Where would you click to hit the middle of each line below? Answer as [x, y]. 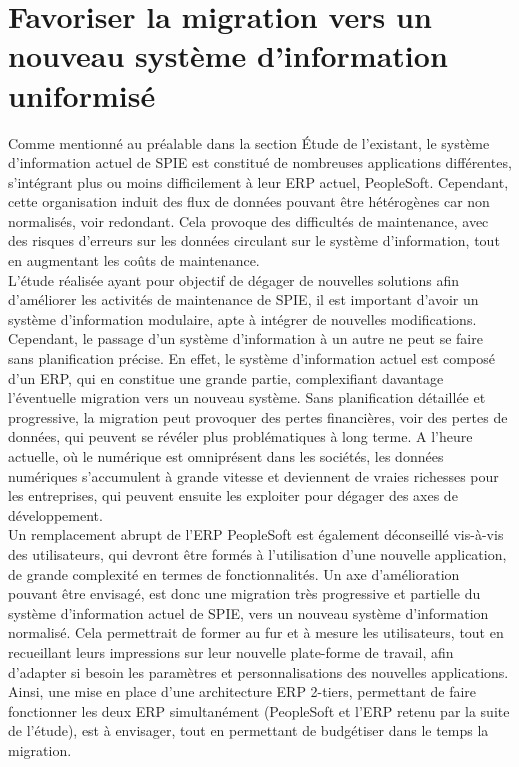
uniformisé [82, 94]
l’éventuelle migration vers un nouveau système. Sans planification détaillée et [247, 397]
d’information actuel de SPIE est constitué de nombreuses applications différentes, [260, 162]
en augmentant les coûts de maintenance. [134, 260]
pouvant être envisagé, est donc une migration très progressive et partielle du [244, 593]
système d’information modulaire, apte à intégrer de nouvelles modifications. [242, 318]
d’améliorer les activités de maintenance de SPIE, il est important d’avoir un [243, 299]
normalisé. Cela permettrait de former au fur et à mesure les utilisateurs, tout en [256, 632]
